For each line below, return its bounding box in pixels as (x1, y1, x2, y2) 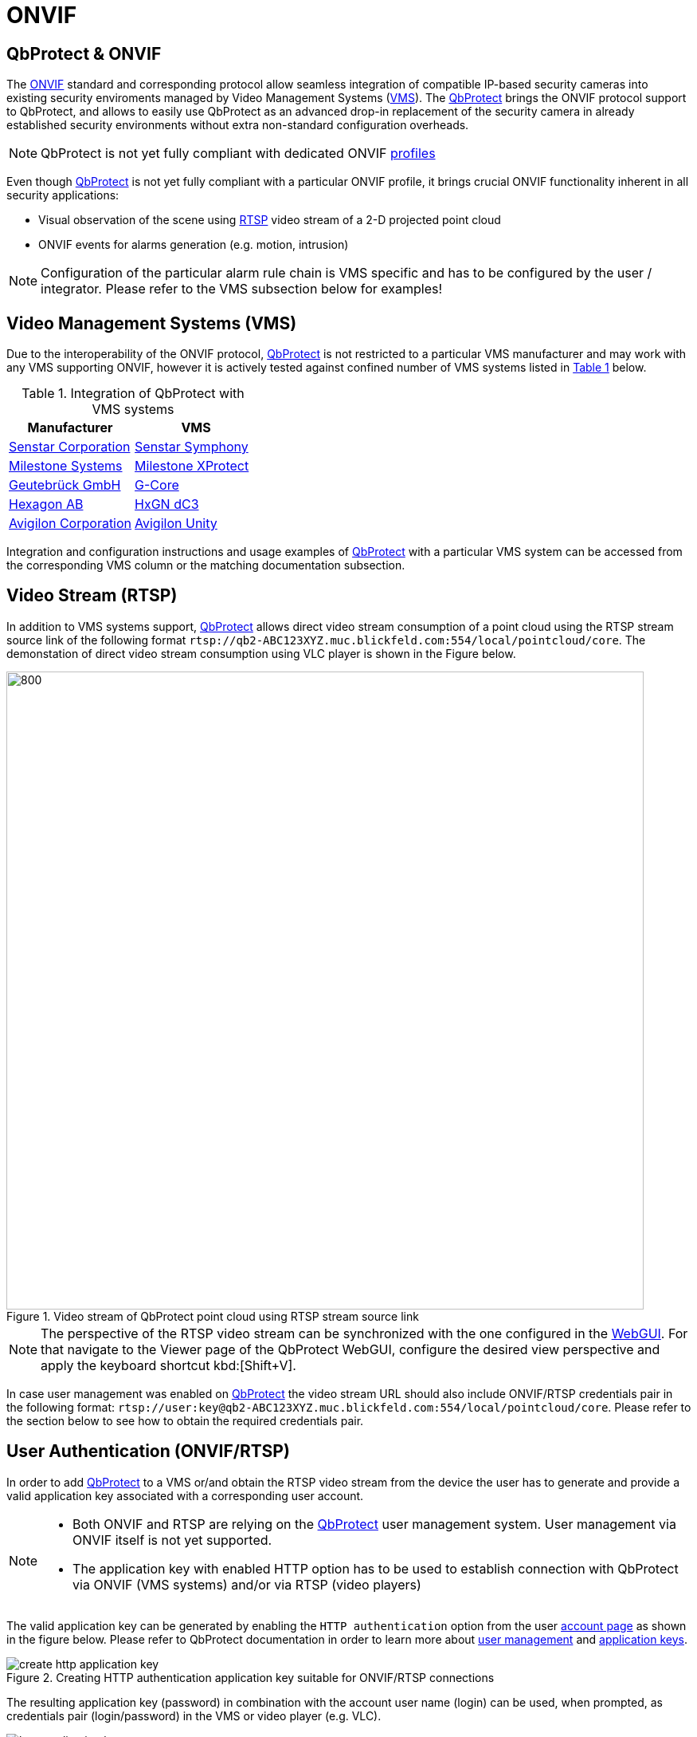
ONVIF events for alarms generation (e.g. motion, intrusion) (38, 238, 349, 252)
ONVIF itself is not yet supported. (72, 1531, 272, 1548)
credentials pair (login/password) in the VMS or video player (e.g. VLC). (6, 1708, 382, 1723)
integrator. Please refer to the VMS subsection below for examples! (41, 281, 443, 297)
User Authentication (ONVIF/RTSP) (6, 1441, 290, 1462)
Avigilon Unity (135, 515, 217, 532)
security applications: (6, 188, 119, 203)
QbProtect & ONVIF (6, 43, 162, 64)
